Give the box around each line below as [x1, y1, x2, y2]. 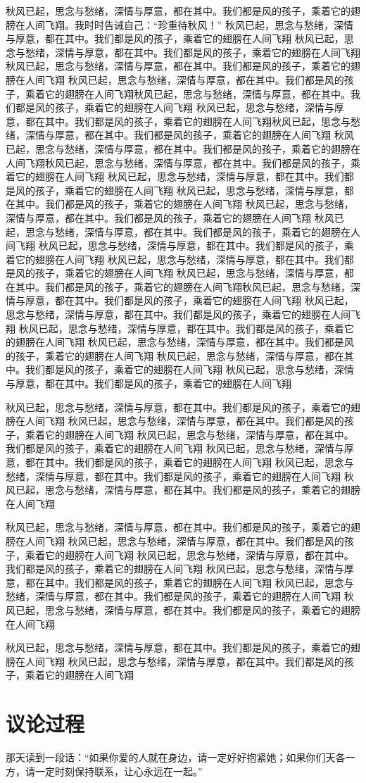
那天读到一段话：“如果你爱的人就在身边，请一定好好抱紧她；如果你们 [6, 750, 326, 765]
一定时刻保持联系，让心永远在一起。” [34, 763, 203, 778]
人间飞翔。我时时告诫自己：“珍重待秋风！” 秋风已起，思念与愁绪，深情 [25, 17, 353, 32]
